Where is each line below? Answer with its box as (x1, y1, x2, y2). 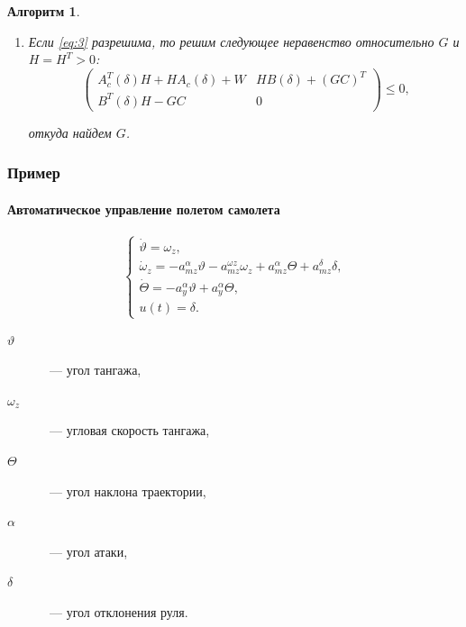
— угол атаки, (49, 541, 128, 560)
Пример (7, 161, 60, 184)
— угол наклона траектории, (49, 481, 206, 500)
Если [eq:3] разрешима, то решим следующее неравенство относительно (28, 32, 434, 50)
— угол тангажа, (49, 360, 142, 379)
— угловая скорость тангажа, (49, 421, 210, 440)
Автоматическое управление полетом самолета (7, 199, 280, 218)
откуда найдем (28, 123, 112, 141)
